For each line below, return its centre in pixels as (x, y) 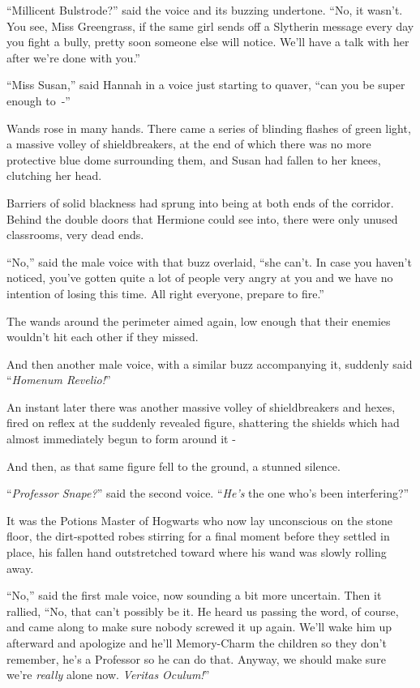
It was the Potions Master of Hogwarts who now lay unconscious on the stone (199, 520)
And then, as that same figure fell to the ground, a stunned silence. (174, 466)
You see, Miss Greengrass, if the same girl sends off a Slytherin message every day (210, 26)
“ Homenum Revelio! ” (59, 380)
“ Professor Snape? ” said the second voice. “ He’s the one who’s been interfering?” (208, 493)
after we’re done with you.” (73, 57)
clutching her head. (54, 175)
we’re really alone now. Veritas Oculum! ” (108, 675)
